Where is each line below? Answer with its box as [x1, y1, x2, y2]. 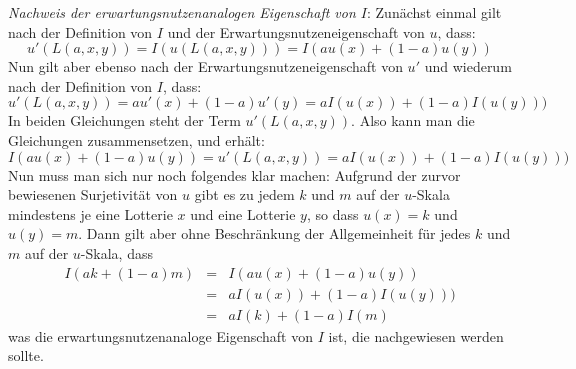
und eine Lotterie [190, 203, 296, 224]
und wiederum [424, 56, 512, 77]
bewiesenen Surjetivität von [8, 184, 178, 205]
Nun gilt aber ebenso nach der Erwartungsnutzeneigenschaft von [8, 56, 403, 77]
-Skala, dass [80, 242, 153, 263]
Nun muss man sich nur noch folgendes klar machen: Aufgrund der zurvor [8, 164, 461, 185]
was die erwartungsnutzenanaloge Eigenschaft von [8, 325, 314, 346]
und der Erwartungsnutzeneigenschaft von [167, 21, 425, 42]
